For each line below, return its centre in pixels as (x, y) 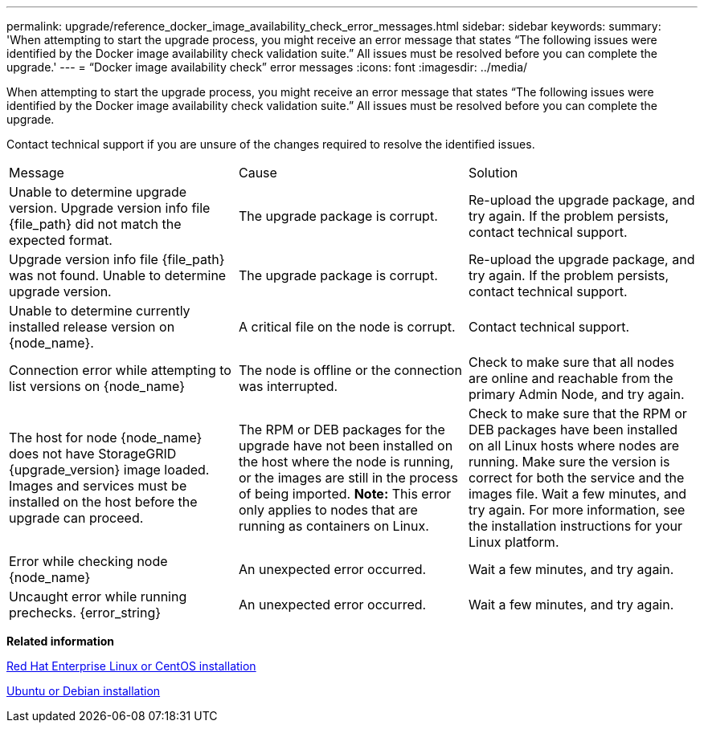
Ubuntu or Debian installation (84, 691)
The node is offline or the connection (350, 370)
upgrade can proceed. (76, 518)
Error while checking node (88, 561)
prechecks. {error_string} (85, 613)
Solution (493, 173)
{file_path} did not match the (95, 224)
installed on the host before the (103, 502)
